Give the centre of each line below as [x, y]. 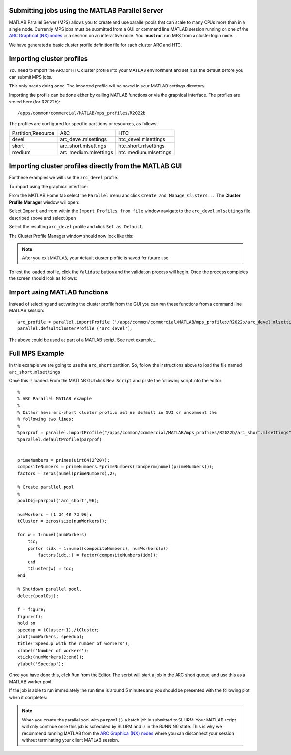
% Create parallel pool [46, 487]
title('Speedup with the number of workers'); [74, 643]
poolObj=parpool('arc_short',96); [58, 501]
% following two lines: [46, 419]
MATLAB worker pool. [31, 682]
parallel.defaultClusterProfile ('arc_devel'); [75, 329]
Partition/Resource [33, 133]
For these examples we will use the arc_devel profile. [64, 177]
